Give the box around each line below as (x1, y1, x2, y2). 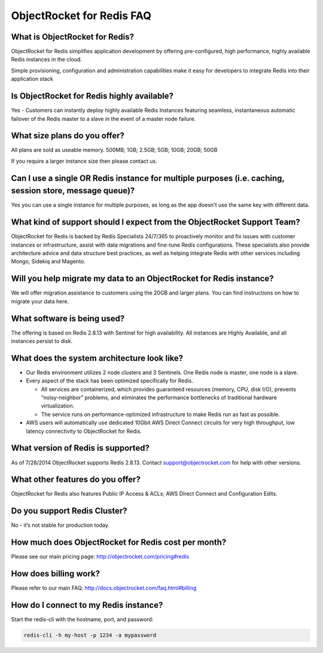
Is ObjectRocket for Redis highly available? (11, 91, 173, 101)
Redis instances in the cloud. (11, 56, 82, 63)
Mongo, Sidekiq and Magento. (11, 258, 86, 265)
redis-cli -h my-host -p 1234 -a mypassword (23, 632, 157, 639)
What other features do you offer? (11, 475, 141, 485)
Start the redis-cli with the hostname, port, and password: (11, 616, 154, 623)
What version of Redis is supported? (11, 443, 150, 453)
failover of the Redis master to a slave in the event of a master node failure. (11, 115, 196, 122)
